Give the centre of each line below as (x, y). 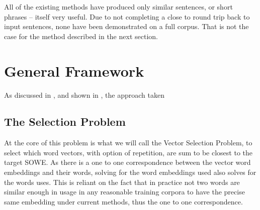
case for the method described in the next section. (81, 36)
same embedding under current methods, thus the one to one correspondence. (123, 201)
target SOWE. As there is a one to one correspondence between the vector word (127, 162)
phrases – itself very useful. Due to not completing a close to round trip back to (127, 16)
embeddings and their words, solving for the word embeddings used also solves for (130, 172)
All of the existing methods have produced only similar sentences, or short (118, 7)
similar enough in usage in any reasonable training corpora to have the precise (124, 192)
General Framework (74, 70)
